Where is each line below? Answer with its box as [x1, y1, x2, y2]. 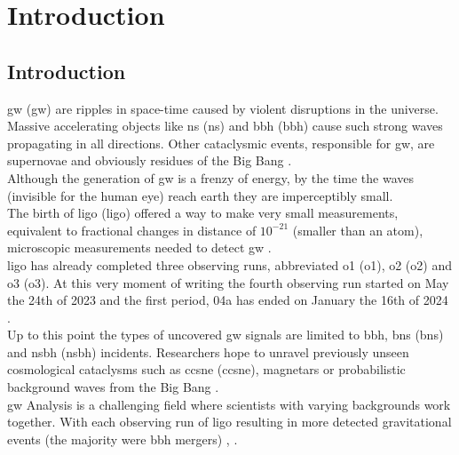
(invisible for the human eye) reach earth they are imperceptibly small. [7, 186, 393, 204]
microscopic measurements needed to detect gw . [7, 238, 272, 257]
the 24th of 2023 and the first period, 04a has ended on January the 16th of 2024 [7, 291, 448, 309]
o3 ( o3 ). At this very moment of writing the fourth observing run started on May [7, 273, 449, 291]
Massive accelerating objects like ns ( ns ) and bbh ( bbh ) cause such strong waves [7, 116, 443, 135]
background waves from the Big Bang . [7, 378, 219, 396]
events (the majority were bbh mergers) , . [7, 429, 238, 448]
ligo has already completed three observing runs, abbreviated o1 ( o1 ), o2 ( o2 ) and [7, 255, 452, 274]
